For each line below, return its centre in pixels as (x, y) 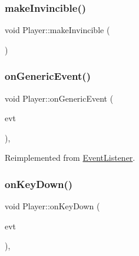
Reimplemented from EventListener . (70, 158)
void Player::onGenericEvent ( (59, 98)
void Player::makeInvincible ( (57, 30)
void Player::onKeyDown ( (52, 206)
